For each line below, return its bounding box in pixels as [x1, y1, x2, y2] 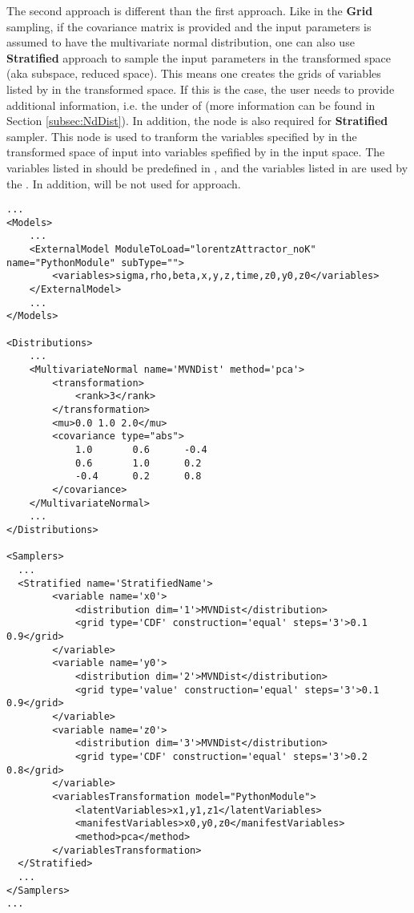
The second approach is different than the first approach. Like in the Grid [6, 2, 373, 18]
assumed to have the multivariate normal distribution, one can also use [6, 34, 355, 50]
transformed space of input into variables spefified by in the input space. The [6, 143, 385, 160]
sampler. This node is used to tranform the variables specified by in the [6, 127, 357, 144]
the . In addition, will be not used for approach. [6, 175, 241, 192]
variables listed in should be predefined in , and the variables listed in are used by [6, 159, 408, 176]
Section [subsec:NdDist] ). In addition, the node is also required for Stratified [6, 112, 388, 129]
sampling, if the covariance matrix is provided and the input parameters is [6, 18, 372, 34]
